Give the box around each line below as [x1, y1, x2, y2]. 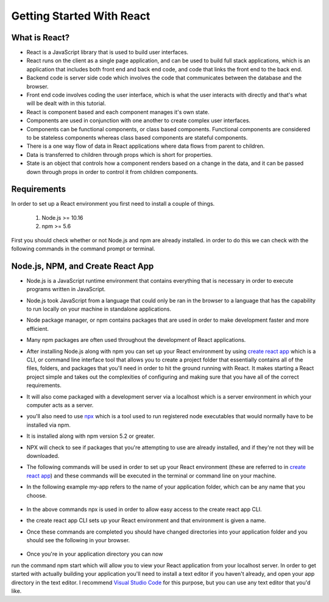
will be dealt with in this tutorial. [26, 100, 106, 107]
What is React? [11, 32, 70, 43]
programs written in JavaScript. [26, 286, 106, 293]
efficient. [26, 325, 49, 332]
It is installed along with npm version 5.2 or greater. [26, 432, 155, 440]
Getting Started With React [11, 9, 150, 23]
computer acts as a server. [26, 401, 94, 408]
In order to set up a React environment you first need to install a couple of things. [11, 200, 215, 208]
